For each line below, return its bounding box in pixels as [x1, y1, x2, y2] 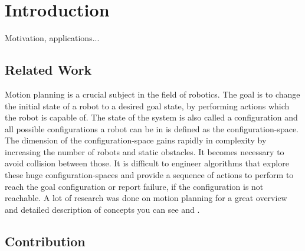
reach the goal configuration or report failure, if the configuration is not [5, 180, 264, 192]
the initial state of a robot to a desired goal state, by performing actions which [5, 99, 290, 112]
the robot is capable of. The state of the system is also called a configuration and [5, 111, 298, 123]
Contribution [5, 232, 86, 250]
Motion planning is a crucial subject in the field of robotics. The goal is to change [5, 88, 300, 100]
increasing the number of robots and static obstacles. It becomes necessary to [5, 145, 284, 158]
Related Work [5, 61, 92, 79]
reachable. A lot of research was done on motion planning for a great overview [5, 192, 287, 204]
